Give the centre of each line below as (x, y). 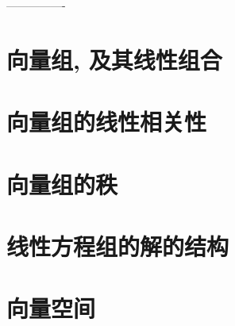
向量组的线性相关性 (107, 122)
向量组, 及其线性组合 (114, 59)
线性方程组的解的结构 (118, 245)
